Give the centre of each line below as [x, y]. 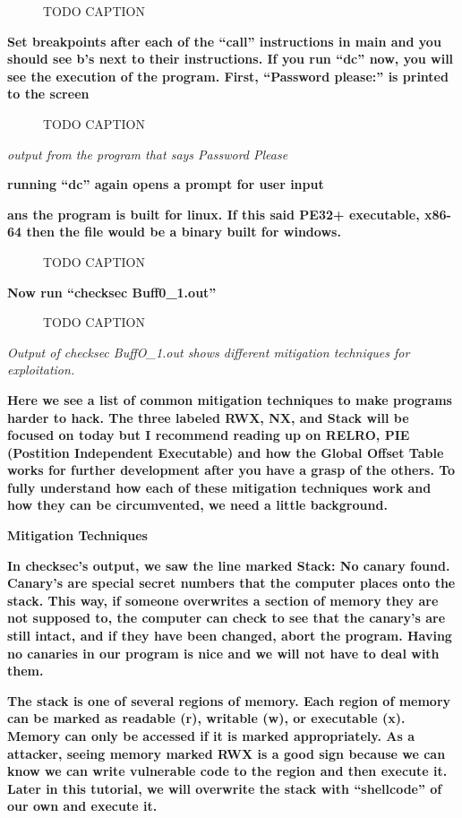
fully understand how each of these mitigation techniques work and [219, 487]
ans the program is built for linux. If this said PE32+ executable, [214, 214]
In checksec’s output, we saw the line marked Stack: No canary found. [229, 565]
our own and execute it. [82, 806]
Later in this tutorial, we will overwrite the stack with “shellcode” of [225, 788]
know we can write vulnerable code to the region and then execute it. [227, 771]
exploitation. [41, 370]
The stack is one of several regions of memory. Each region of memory [229, 700]
